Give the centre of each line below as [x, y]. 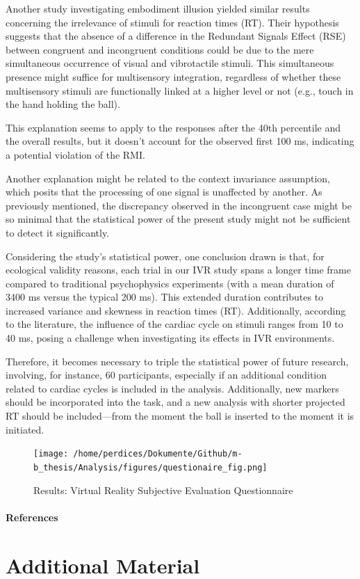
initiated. [25, 429]
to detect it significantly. [58, 232]
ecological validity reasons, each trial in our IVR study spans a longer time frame [178, 270]
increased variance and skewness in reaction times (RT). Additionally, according [176, 310]
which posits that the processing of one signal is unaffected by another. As [164, 192]
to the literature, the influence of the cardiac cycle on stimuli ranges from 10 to [174, 324]
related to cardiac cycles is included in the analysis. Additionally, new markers [172, 388]
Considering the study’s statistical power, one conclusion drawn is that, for [165, 256]
